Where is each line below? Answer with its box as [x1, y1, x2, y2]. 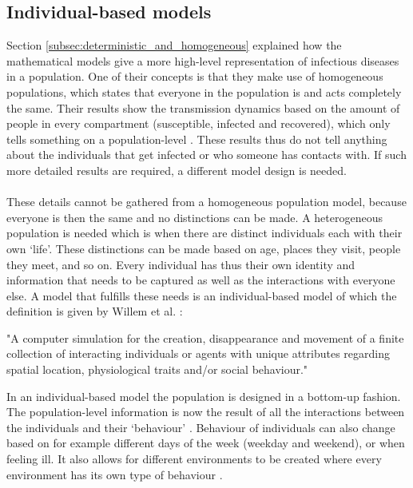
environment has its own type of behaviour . [6, 466, 223, 482]
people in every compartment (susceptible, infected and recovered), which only [6, 115, 391, 132]
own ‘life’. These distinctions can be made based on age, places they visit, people [6, 240, 401, 256]
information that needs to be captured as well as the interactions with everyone [6, 272, 395, 288]
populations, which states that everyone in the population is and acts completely [6, 83, 402, 100]
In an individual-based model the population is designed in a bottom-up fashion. [6, 387, 401, 404]
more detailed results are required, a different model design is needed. [6, 161, 347, 178]
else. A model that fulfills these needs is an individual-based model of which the [6, 287, 397, 304]
